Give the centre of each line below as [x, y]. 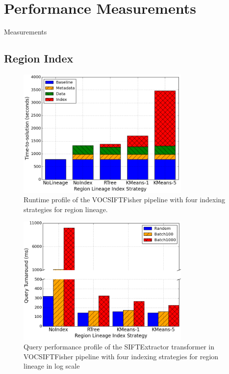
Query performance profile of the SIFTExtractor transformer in [119, 347]
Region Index [39, 58]
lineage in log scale [52, 366]
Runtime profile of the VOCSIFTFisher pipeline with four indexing [125, 200]
